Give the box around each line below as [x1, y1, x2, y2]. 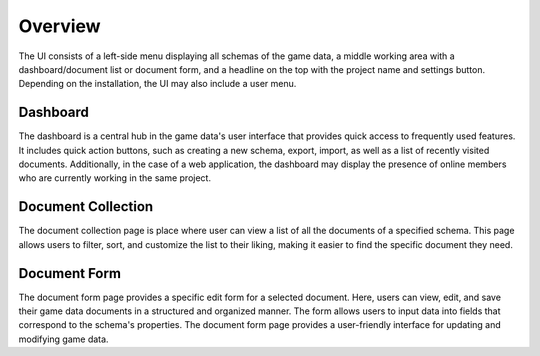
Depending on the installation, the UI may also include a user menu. [18, 78, 297, 90]
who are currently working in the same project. [18, 172, 212, 184]
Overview [18, 15, 101, 37]
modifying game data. [18, 333, 109, 345]
